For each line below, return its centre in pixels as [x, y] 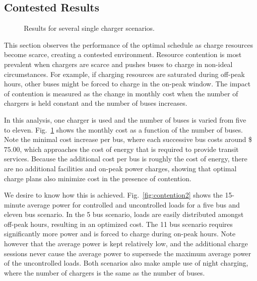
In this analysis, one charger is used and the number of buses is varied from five [125, 119]
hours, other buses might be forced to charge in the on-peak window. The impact [127, 84]
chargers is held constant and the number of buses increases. [96, 103]
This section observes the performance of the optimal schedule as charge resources [129, 44]
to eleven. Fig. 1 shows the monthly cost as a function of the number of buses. [124, 129]
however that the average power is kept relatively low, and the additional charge [126, 244]
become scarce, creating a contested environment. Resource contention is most [123, 54]
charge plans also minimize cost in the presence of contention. [98, 178]
